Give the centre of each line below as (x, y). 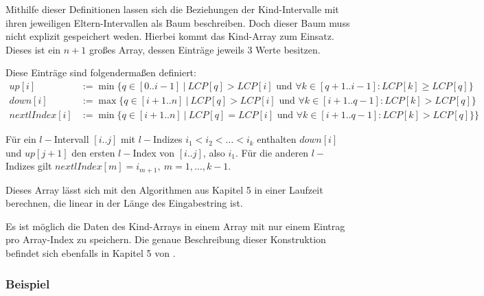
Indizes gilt (29, 166)
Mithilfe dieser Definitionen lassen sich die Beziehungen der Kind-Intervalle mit (172, 9)
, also (214, 152)
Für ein (21, 139)
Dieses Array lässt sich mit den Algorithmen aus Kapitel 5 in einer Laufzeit (164, 189)
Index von (154, 152)
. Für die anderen (272, 152)
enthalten (277, 139)
